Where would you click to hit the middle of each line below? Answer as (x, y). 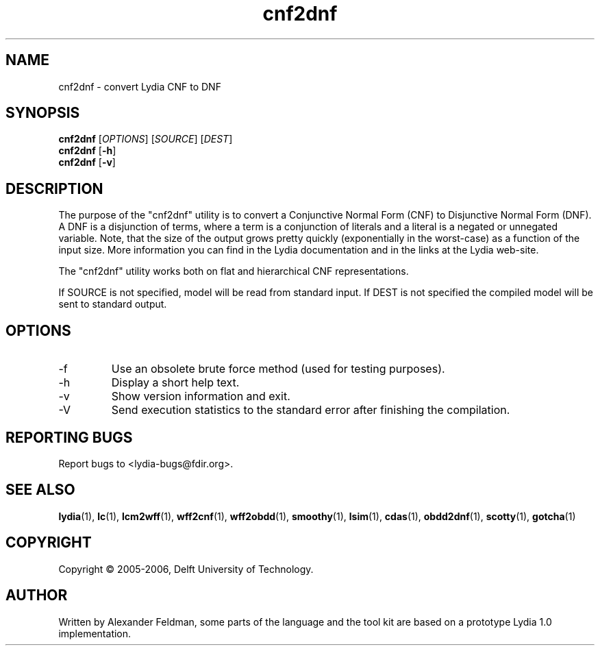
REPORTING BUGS (69, 437)
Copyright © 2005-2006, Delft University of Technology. (186, 569)
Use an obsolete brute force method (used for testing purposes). (278, 369)
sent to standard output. (113, 304)
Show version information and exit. (201, 396)
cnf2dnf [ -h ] (87, 151)
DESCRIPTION (54, 188)
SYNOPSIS (43, 113)
